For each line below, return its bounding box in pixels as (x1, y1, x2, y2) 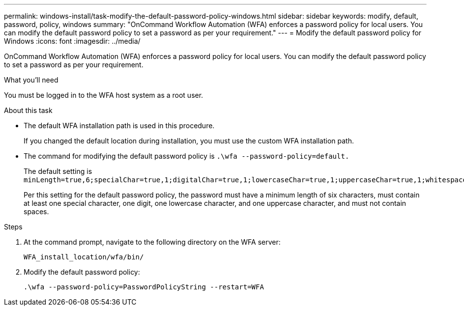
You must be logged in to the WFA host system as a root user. (4, 91, 203, 99)
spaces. (24, 207, 49, 216)
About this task (4, 106, 53, 114)
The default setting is (24, 167, 92, 175)
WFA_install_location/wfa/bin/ (24, 253, 144, 261)
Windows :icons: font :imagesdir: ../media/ (4, 37, 141, 45)
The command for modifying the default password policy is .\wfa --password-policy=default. (24, 152, 349, 160)
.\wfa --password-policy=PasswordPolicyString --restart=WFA (24, 283, 264, 291)
